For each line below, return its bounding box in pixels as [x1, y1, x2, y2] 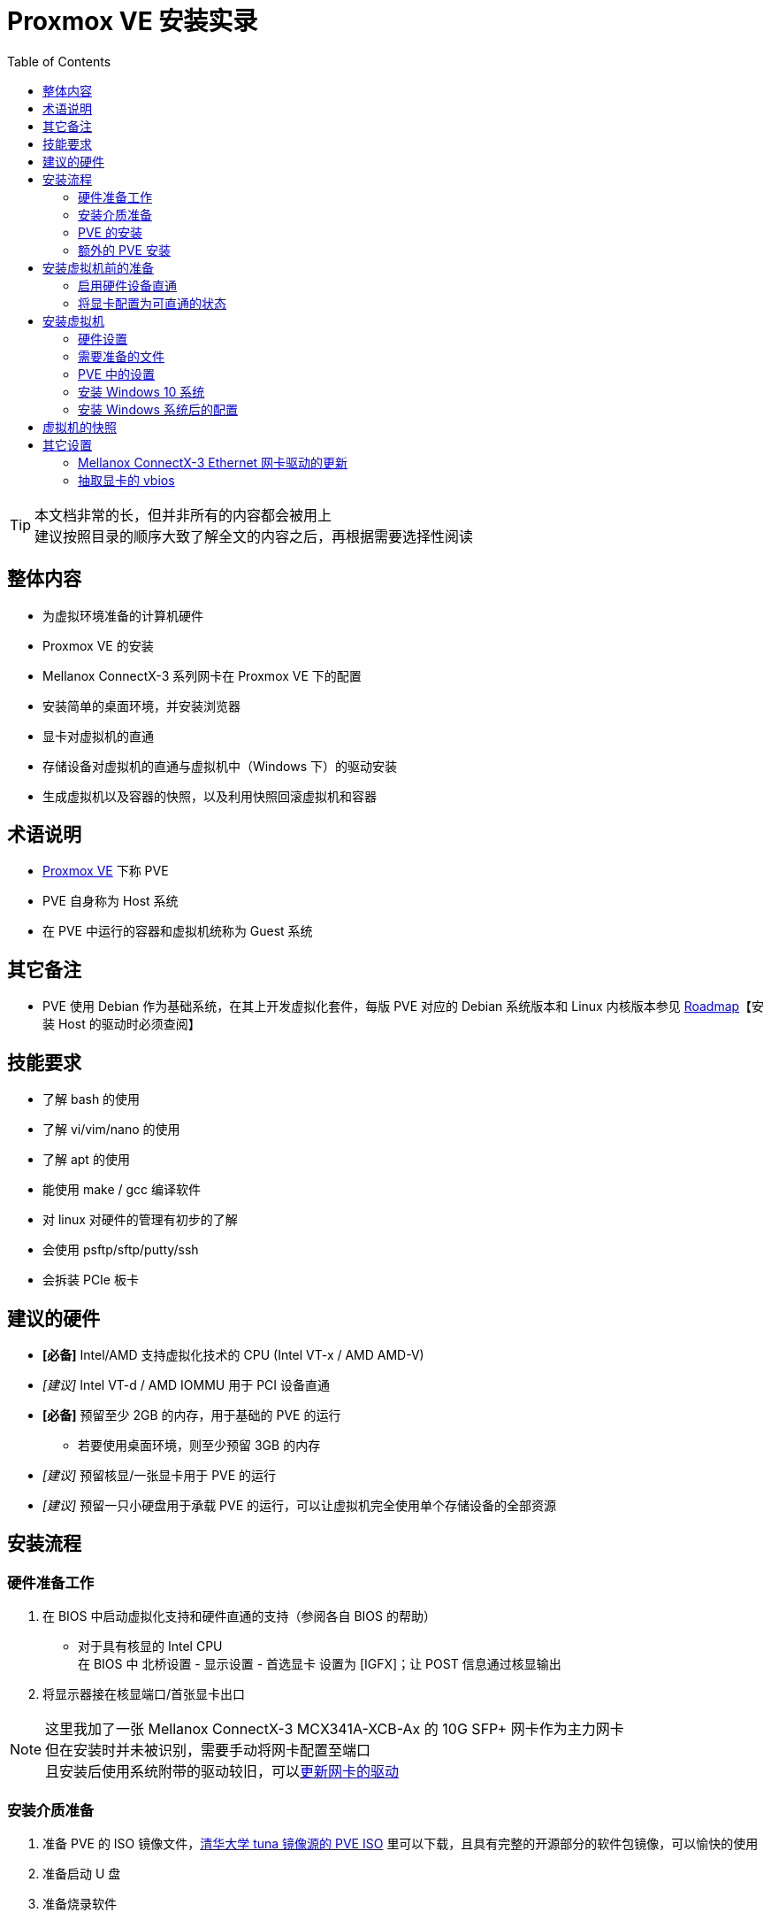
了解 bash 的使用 [42, 1091, 141, 1107]
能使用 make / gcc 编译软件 [42, 1182, 202, 1198]
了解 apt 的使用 [42, 1152, 130, 1168]
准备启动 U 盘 [42, 1865, 121, 1881]
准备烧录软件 [42, 1895, 117, 1911]
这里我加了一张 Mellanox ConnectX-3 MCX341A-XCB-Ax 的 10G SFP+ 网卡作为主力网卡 [45, 1720, 624, 1739]
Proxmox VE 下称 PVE [42, 863, 169, 879]
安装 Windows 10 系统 [78, 383, 205, 399]
